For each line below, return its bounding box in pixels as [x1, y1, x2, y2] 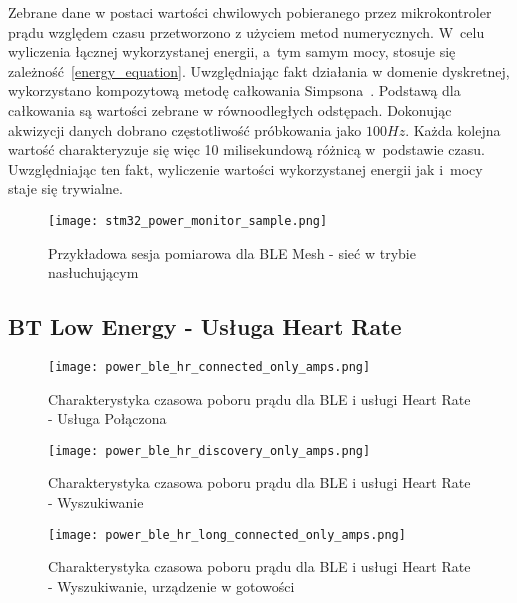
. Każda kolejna [405, 119, 501, 140]
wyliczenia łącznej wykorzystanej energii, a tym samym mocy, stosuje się [8, 41, 456, 62]
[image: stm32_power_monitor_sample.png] [48, 213, 328, 228]
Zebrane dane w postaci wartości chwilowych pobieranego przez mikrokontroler [8, 2, 492, 22]
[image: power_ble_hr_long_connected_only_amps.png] [48, 527, 406, 542]
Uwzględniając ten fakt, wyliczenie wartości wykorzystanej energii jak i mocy [8, 158, 483, 179]
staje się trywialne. [8, 178, 123, 199]
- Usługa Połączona [48, 408, 167, 429]
